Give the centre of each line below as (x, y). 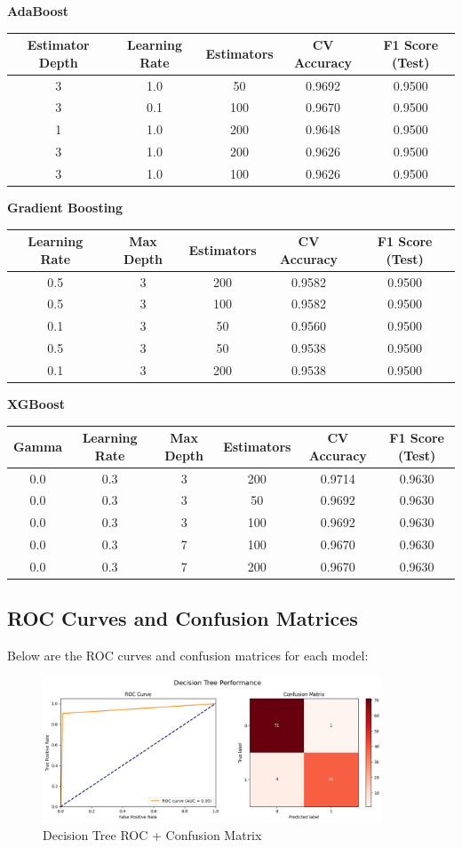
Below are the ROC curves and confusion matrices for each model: (188, 656)
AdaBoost (38, 11)
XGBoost (36, 404)
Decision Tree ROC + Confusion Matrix (152, 834)
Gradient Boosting (65, 207)
